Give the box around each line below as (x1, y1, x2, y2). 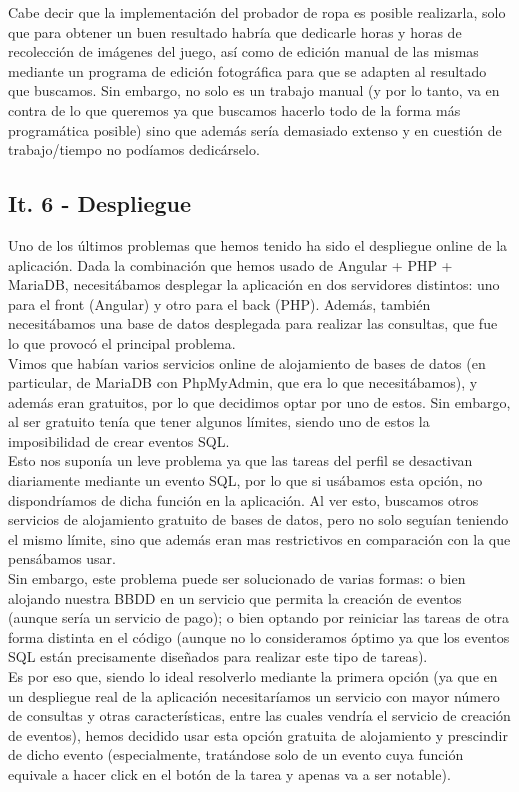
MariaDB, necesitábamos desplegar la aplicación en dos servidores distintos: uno (8, 274, 500, 295)
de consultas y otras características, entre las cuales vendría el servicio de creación (8, 705, 511, 726)
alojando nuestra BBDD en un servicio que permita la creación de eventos (8, 587, 462, 608)
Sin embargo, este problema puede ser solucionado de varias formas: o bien (8, 568, 466, 589)
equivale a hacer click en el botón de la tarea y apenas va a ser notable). (8, 763, 451, 784)
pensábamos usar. (8, 548, 116, 569)
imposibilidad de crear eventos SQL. (8, 430, 230, 451)
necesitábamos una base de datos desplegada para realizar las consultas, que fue (8, 313, 498, 334)
